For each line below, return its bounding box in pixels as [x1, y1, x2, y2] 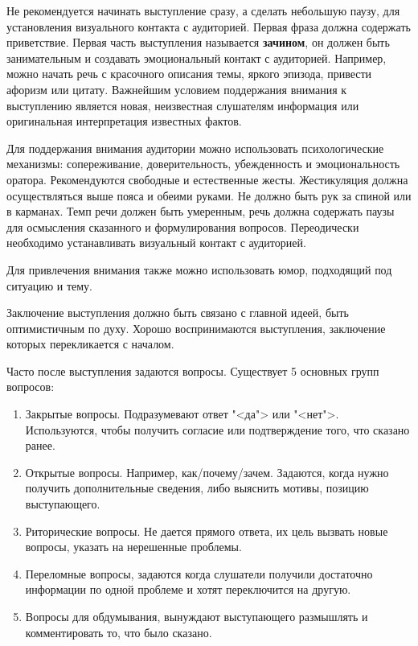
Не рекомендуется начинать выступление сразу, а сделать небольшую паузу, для [6, 2, 400, 19]
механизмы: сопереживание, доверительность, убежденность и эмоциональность [6, 155, 400, 172]
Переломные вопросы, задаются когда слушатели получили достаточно [25, 565, 373, 582]
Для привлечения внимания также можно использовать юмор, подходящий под [6, 261, 392, 278]
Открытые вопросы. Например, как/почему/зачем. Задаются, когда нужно [25, 463, 389, 480]
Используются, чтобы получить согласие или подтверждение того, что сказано [25, 421, 410, 438]
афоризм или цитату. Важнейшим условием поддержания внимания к [6, 80, 347, 97]
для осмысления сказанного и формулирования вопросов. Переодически [6, 218, 359, 235]
